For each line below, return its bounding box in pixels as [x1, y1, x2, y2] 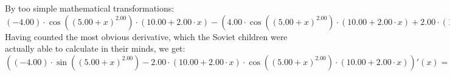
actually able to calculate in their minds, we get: [5, 42, 185, 55]
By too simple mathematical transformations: [5, 2, 175, 14]
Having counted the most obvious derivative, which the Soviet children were [5, 30, 288, 43]
